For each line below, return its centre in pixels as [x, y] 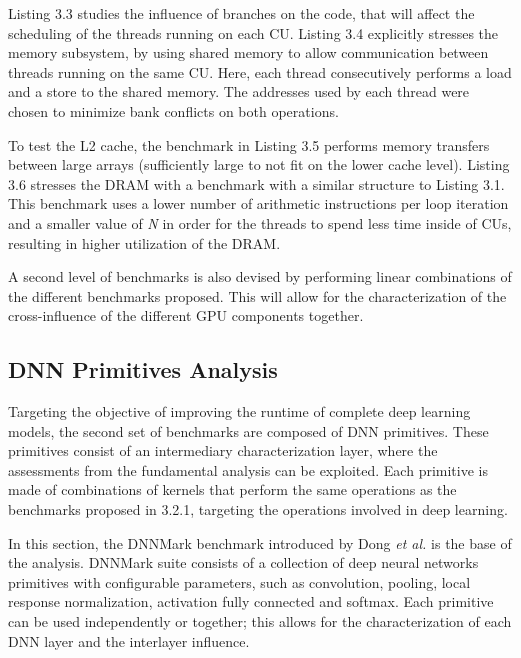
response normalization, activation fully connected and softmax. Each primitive [251, 601]
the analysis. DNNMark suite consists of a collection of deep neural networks [243, 562]
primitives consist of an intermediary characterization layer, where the [223, 450]
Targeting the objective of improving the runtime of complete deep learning [239, 411]
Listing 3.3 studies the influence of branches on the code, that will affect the [241, 13]
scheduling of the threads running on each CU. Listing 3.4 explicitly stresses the [253, 32]
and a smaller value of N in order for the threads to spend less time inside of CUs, [260, 222]
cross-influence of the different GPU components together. [186, 315]
